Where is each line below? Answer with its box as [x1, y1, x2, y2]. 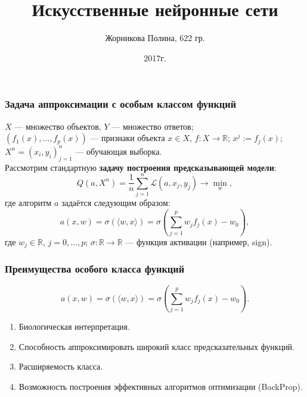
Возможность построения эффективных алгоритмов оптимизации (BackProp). [18, 380, 303, 392]
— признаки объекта [90, 132, 165, 144]
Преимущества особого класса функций [5, 261, 185, 276]
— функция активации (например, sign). [125, 235, 272, 248]
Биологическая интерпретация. [18, 320, 130, 332]
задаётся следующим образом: [61, 196, 170, 209]
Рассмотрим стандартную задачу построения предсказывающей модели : [5, 161, 277, 173]
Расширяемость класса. [18, 360, 103, 373]
